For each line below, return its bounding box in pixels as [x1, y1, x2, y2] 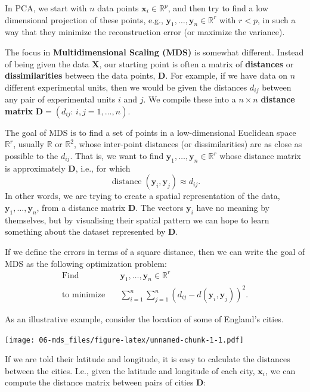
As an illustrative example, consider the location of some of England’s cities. [5, 313, 284, 325]
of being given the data [5, 57, 89, 70]
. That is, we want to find [70, 150, 164, 161]
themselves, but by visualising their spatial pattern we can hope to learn [5, 213, 269, 226]
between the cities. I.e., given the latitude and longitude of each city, [5, 364, 255, 377]
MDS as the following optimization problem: [5, 257, 167, 269]
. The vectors [135, 201, 184, 213]
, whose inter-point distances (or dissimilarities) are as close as [74, 138, 302, 150]
